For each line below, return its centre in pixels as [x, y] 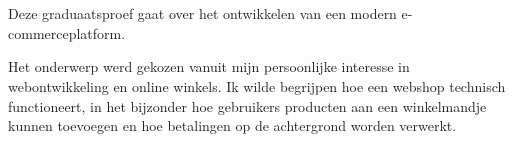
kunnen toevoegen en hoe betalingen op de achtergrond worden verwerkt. [232, 125]
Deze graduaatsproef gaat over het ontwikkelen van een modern [202, 13]
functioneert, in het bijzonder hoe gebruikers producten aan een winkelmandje [247, 105]
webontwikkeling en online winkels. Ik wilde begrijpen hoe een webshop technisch [257, 85]
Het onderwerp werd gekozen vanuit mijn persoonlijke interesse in [209, 66]
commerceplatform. [67, 32]
